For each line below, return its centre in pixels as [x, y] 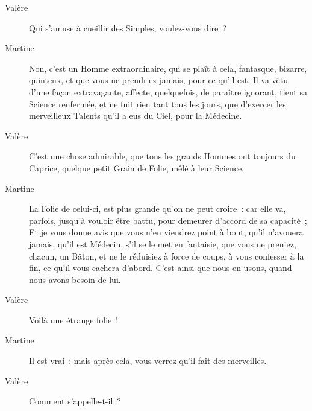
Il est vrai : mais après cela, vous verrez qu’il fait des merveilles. [148, 361]
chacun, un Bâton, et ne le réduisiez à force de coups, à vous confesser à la [167, 256]
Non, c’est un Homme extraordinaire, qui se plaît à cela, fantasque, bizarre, [168, 68]
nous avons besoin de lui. [75, 279]
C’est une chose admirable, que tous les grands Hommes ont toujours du [162, 156]
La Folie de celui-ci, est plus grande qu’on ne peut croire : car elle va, [158, 209]
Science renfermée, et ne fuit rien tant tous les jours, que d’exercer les [158, 104]
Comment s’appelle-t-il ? [75, 401]
